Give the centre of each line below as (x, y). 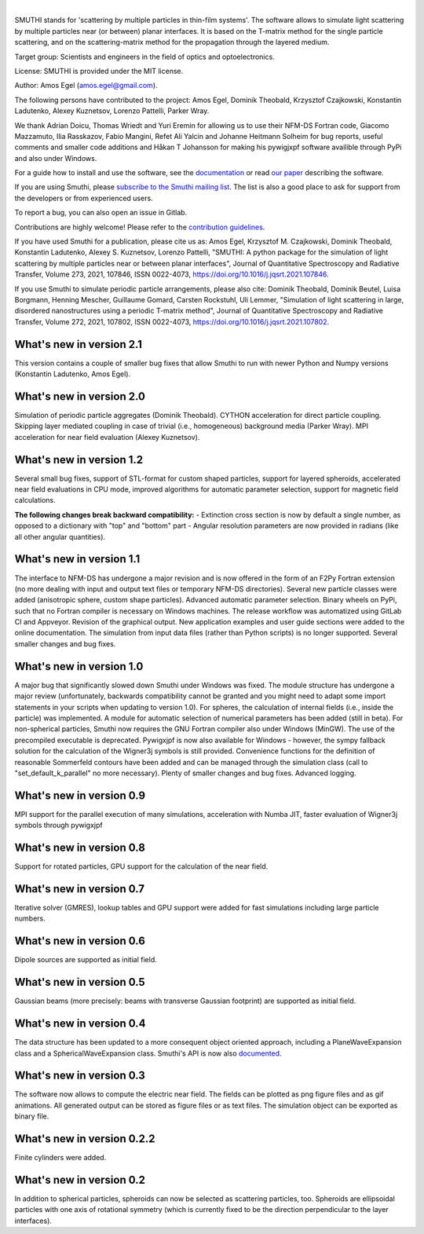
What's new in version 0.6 (80, 941)
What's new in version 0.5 (80, 982)
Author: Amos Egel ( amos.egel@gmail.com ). (86, 86)
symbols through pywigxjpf (58, 826)
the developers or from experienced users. (84, 198)
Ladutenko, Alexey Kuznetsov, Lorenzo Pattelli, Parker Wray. (112, 111)
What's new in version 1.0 (79, 666)
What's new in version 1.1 (77, 559)
